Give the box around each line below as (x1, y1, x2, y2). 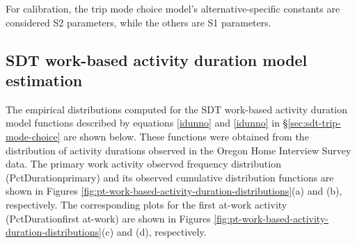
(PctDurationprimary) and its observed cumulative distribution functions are (6, 170, 334, 184)
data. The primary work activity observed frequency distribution (6, 156, 281, 171)
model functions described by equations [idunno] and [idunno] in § (6, 115, 288, 130)
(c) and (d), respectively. (101, 225, 207, 239)
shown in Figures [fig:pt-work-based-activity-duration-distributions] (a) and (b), (6, 184, 342, 198)
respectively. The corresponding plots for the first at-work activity (6, 197, 287, 211)
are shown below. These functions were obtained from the (63, 129, 309, 143)
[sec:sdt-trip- (287, 115, 341, 130)
